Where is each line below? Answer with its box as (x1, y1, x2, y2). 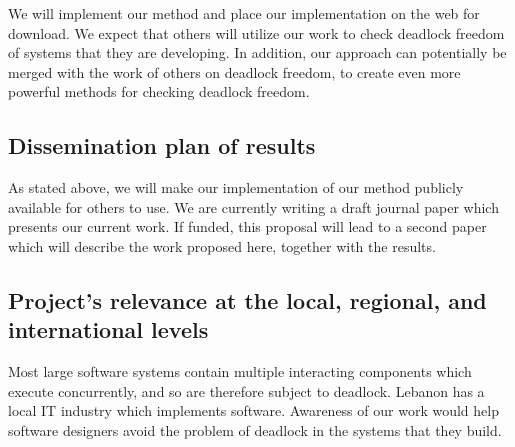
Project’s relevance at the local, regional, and (8, 284, 487, 315)
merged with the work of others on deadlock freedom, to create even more (8, 61, 461, 82)
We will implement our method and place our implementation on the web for (8, 3, 480, 23)
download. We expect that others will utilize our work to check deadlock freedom (8, 22, 505, 43)
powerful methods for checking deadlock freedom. (8, 81, 310, 102)
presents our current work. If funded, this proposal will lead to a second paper (8, 216, 487, 237)
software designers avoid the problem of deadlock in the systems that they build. (8, 419, 502, 440)
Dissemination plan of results (8, 130, 316, 161)
